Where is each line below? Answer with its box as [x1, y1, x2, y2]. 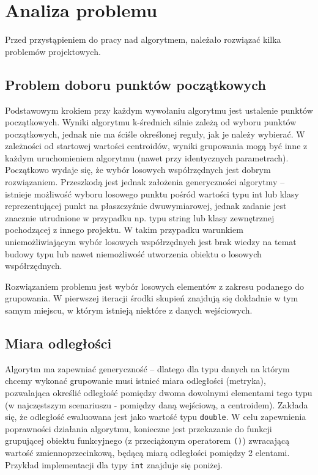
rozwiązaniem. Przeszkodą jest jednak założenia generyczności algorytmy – [5, 175, 285, 188]
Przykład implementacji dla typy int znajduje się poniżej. [5, 458, 223, 471]
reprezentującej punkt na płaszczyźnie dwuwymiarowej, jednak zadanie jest [5, 199, 287, 212]
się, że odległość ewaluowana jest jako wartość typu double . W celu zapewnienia [5, 410, 306, 423]
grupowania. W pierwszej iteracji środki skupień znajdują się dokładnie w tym [5, 292, 298, 304]
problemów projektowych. [5, 45, 101, 57]
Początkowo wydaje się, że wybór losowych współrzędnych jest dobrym [5, 163, 271, 176]
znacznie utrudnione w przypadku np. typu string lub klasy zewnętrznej [5, 211, 275, 224]
